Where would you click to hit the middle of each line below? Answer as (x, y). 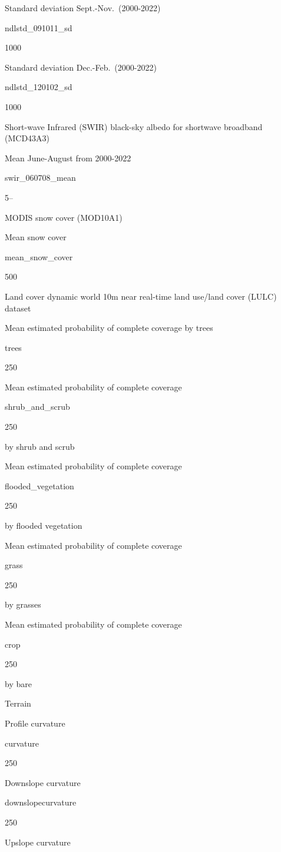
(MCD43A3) (27, 138)
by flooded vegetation (44, 526)
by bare (18, 683)
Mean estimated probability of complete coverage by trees (109, 328)
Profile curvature (35, 723)
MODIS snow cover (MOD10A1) (64, 217)
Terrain (18, 703)
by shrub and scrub (40, 446)
